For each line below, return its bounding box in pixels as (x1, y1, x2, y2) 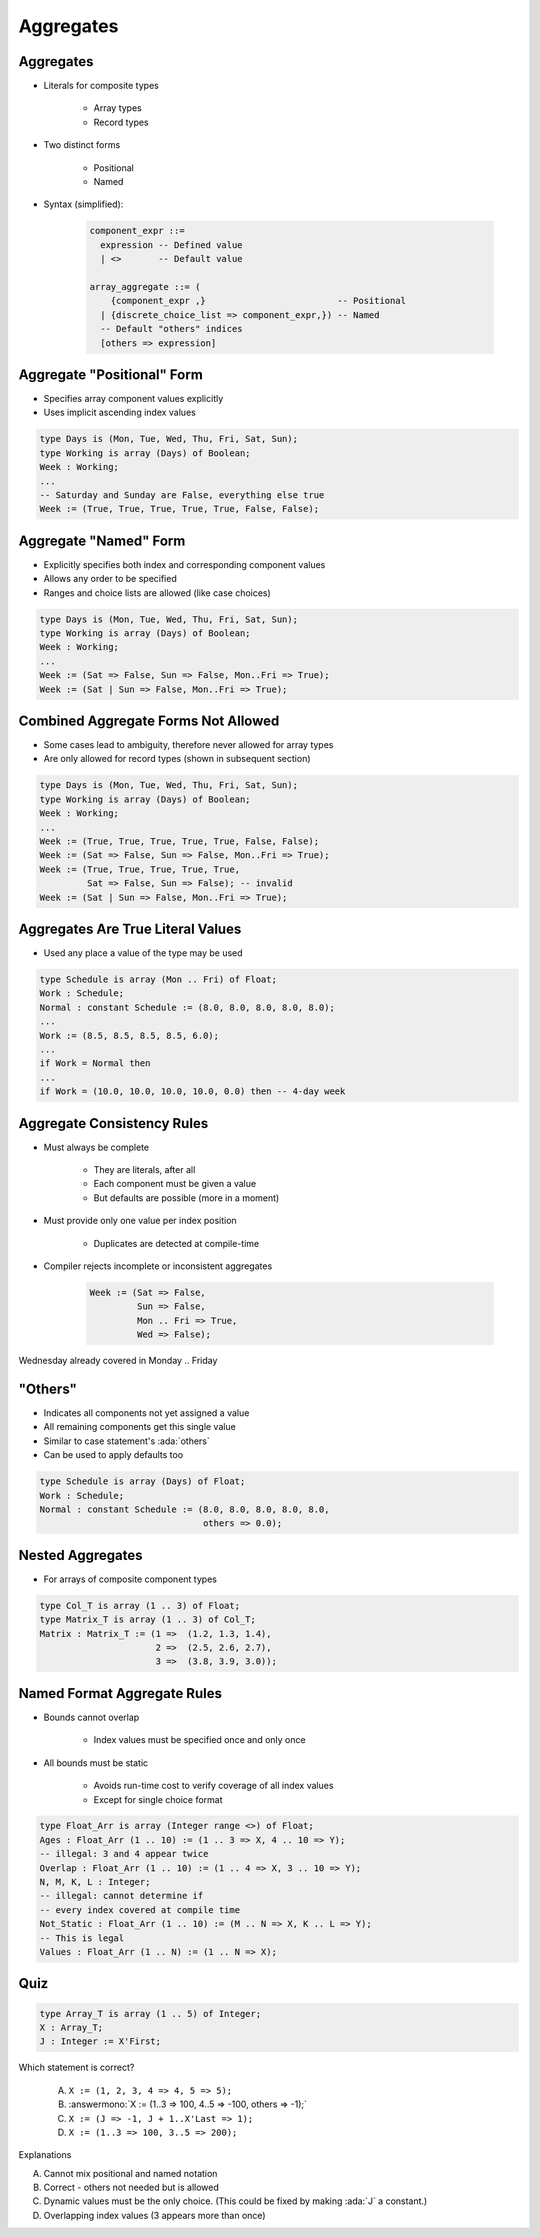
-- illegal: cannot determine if (39, 1890, 204, 1902)
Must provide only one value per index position (43, 1215, 237, 1227)
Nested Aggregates (18, 1546, 143, 1564)
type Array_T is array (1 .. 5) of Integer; (39, 2008, 262, 2019)
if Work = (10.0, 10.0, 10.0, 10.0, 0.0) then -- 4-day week (39, 1086, 346, 1097)
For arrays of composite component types (43, 1573, 217, 1585)
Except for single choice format (93, 1793, 224, 1805)
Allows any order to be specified (43, 573, 177, 585)
